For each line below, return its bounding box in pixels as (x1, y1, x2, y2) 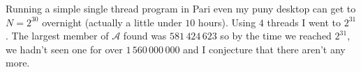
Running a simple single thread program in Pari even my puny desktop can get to (6, 1, 356, 15)
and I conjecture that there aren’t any (183, 42, 346, 56)
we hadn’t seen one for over (6, 42, 123, 56)
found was (123, 28, 167, 43)
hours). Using (198, 15, 256, 29)
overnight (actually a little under (42, 15, 182, 29)
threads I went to (267, 15, 341, 29)
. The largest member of (6, 28, 109, 43)
